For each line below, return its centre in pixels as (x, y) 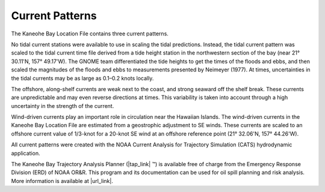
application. (26, 153)
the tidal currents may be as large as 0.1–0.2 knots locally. (82, 78)
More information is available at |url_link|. (62, 181)
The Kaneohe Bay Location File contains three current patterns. (90, 34)
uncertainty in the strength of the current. (63, 106)
